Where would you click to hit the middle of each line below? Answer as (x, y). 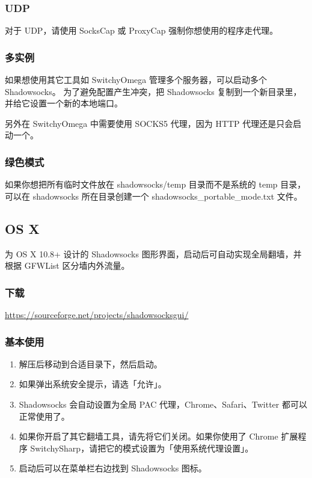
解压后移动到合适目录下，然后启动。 (90, 363)
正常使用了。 (44, 416)
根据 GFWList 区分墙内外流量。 (67, 265)
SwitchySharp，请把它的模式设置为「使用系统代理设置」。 (142, 448)
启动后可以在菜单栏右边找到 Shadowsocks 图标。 (113, 468)
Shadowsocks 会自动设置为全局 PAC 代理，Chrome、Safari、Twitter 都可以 (163, 404)
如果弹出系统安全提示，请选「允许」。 (93, 384)
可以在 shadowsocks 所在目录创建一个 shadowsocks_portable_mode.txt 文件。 (154, 196)
